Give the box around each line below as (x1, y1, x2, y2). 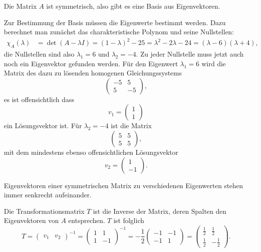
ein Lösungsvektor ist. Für (4, 120, 82, 131)
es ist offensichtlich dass (4, 94, 75, 104)
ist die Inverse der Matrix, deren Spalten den (93, 206, 227, 216)
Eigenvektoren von (4, 215, 59, 225)
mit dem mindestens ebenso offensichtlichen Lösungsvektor (4, 147, 179, 157)
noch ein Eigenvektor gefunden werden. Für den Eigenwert (4, 58, 178, 68)
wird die (201, 58, 226, 68)
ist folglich (113, 215, 145, 225)
